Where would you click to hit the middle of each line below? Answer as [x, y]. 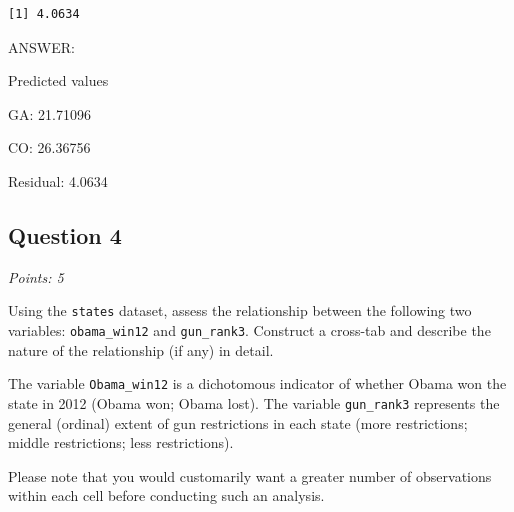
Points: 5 [36, 276]
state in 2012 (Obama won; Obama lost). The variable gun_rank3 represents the [254, 402]
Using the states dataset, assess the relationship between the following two [240, 310]
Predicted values [58, 80]
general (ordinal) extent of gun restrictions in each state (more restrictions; [238, 422]
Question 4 [65, 234]
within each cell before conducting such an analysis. [166, 495]
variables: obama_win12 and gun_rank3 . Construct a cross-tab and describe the [249, 330]
